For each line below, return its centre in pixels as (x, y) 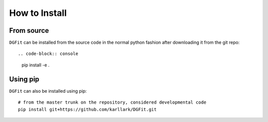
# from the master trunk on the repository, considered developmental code (112, 102)
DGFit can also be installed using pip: (48, 91)
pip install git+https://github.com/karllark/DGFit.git (87, 109)
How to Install (38, 13)
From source (29, 30)
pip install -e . (35, 65)
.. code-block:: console (48, 54)
